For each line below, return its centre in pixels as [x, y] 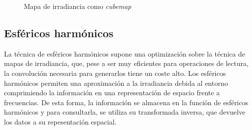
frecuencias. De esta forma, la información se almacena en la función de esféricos [126, 102]
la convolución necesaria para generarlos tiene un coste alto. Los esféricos [115, 73]
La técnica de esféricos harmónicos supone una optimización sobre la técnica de [125, 53]
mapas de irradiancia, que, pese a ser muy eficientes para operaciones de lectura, [126, 63]
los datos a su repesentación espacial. [60, 121]
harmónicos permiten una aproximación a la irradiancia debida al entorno [116, 83]
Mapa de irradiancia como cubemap [78, 6]
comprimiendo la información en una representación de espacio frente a [112, 93]
